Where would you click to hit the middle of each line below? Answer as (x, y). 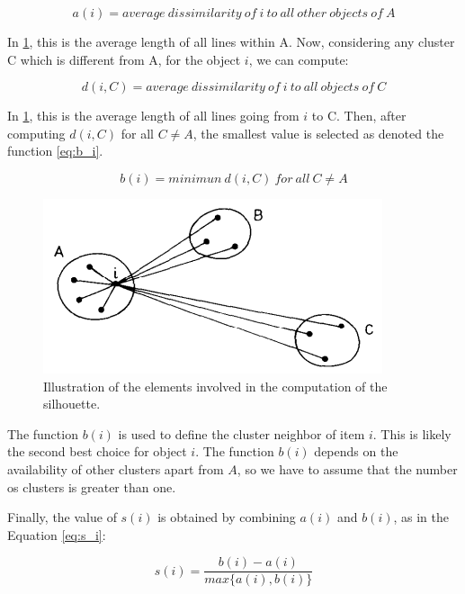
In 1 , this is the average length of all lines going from (153, 116)
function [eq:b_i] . (55, 151)
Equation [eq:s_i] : (57, 534)
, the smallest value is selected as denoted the (318, 133)
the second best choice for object (97, 451)
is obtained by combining (227, 517)
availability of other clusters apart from (116, 468)
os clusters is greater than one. (92, 486)
